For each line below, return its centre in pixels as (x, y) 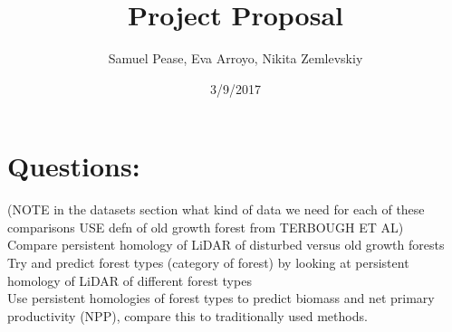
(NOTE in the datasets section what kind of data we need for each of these (216, 209)
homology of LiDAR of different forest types (130, 280)
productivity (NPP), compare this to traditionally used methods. (188, 315)
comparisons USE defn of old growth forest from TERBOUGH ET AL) (206, 227)
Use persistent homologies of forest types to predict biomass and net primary (221, 298)
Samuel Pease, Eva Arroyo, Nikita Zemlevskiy (236, 58)
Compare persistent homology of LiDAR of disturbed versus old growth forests (226, 245)
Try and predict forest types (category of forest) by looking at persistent (208, 263)
